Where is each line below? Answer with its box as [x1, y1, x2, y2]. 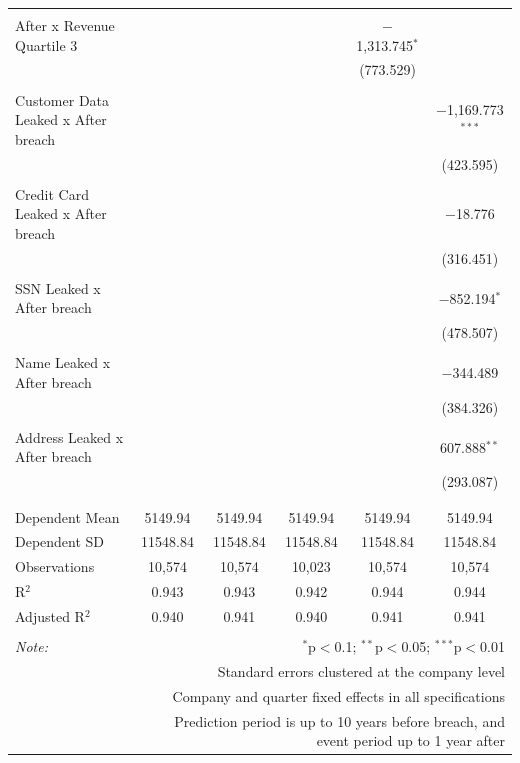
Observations [15, 556, 95, 577]
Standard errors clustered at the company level [217, 660, 505, 681]
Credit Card [15, 183, 89, 204]
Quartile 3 [15, 34, 78, 55]
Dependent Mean [15, 506, 120, 527]
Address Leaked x [15, 426, 124, 447]
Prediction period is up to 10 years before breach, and [174, 710, 505, 731]
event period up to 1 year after [316, 730, 505, 751]
